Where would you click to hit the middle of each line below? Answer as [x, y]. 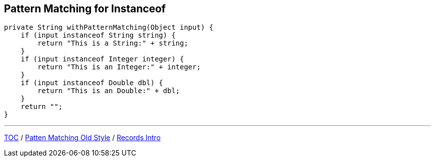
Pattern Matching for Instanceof [85, 9]
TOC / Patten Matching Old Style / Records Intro [82, 138]
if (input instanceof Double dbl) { [92, 83]
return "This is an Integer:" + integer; [119, 67]
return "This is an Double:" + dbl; [109, 91]
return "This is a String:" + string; [113, 43]
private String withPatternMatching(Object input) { [109, 27]
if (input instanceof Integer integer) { [102, 59]
